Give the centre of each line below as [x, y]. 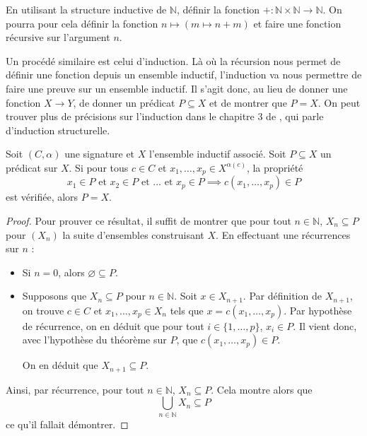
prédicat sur [32, 167]
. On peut [339, 102]
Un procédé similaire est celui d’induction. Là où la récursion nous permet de [173, 60]
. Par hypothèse [318, 310]
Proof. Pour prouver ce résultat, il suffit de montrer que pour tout [148, 220]
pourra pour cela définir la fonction [82, 23]
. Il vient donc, [325, 325]
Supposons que [54, 296]
